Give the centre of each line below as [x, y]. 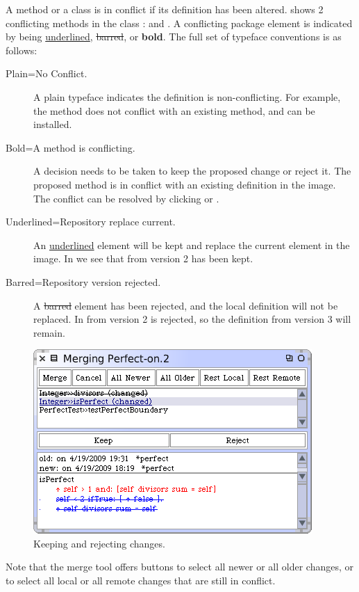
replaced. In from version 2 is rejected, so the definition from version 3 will [192, 319]
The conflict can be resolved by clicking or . [126, 198]
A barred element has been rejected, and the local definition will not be [186, 305]
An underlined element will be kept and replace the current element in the [192, 245]
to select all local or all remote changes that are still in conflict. [141, 581]
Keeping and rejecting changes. [99, 543]
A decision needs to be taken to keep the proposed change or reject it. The [192, 171]
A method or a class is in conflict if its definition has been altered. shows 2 [165, 9]
